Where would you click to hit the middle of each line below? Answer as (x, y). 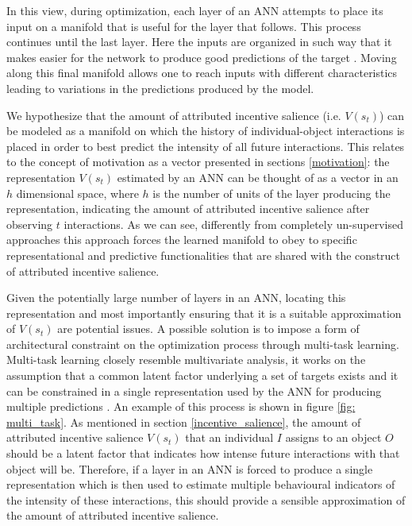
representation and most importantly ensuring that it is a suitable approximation (204, 313)
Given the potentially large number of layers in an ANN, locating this (176, 298)
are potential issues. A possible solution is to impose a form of (208, 329)
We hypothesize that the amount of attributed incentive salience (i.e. (174, 115)
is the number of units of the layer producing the (271, 193)
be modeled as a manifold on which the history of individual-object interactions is (206, 131)
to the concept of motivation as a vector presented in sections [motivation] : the (198, 162)
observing (30, 224)
